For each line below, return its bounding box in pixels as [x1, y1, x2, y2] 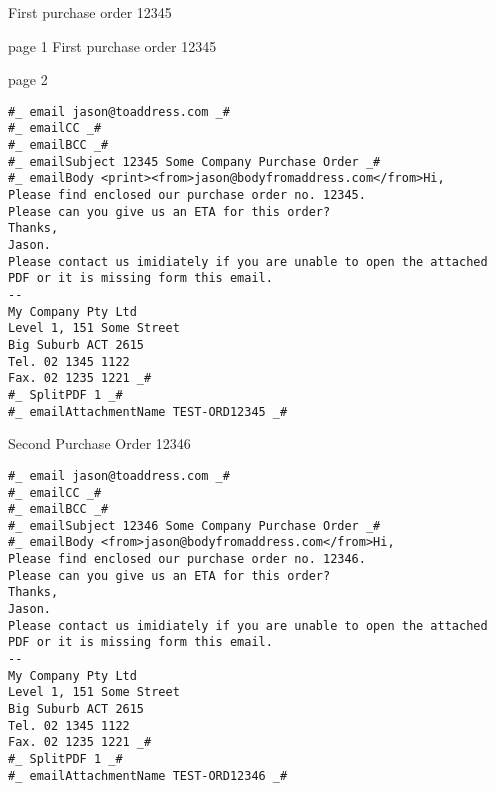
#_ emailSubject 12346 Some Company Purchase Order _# [8, 518, 381, 533]
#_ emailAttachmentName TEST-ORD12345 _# [8, 404, 288, 419]
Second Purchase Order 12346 [8, 433, 191, 454]
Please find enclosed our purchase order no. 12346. [8, 552, 366, 567]
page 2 [8, 69, 48, 90]
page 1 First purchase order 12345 [8, 35, 217, 56]
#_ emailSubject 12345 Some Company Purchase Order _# [8, 154, 381, 169]
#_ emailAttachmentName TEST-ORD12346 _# [8, 768, 288, 783]
